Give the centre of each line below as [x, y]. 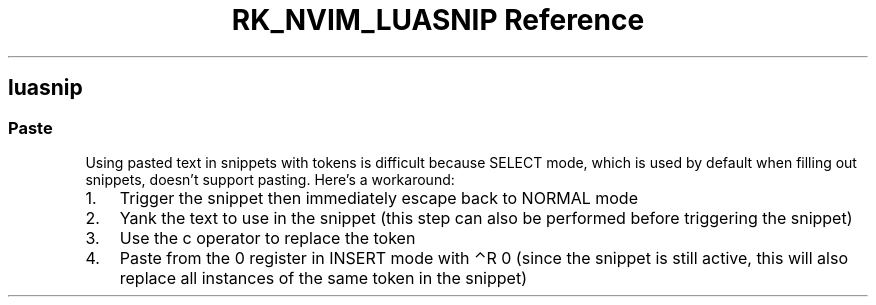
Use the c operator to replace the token [267, 237]
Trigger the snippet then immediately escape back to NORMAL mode [378, 197]
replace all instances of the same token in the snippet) [323, 277]
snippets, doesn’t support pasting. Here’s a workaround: [270, 179]
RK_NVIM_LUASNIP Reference [438, 20]
